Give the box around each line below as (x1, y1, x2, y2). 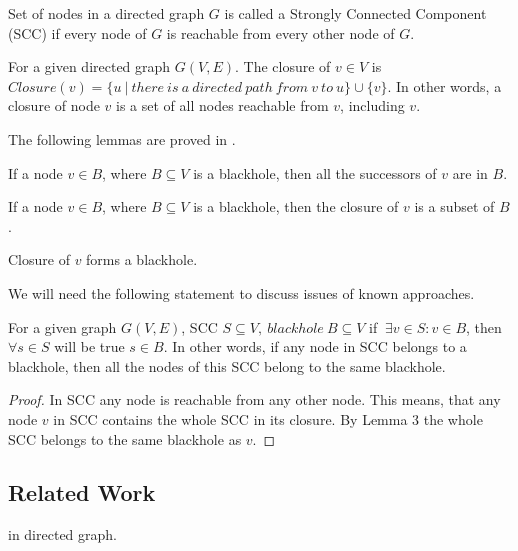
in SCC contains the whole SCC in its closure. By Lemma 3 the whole (53, 408, 483, 429)
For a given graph (8, 316, 117, 337)
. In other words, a (387, 75, 502, 96)
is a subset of (414, 196, 495, 217)
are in (452, 162, 488, 183)
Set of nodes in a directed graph (8, 3, 205, 23)
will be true (54, 336, 125, 357)
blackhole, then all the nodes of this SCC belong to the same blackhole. (8, 355, 446, 376)
